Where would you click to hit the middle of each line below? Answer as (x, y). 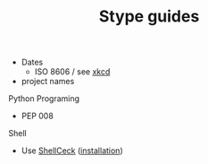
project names (48, 82)
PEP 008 (37, 116)
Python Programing (44, 99)
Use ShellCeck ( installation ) (72, 151)
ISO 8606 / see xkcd (72, 72)
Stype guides (149, 17)
